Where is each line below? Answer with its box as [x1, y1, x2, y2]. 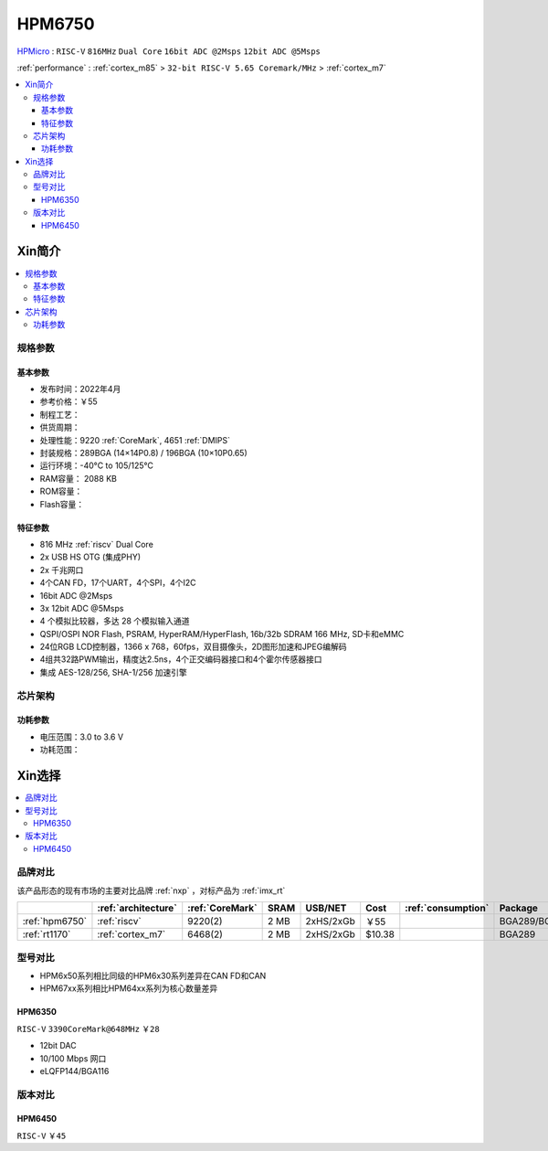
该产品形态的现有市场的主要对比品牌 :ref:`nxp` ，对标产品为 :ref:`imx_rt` [16, 885, 286, 896]
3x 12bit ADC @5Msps [39, 602, 124, 613]
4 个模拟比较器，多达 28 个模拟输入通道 [39, 615, 191, 626]
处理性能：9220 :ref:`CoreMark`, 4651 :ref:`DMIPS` [39, 434, 231, 445]
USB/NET [305, 901, 347, 914]
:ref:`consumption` [405, 901, 490, 914]
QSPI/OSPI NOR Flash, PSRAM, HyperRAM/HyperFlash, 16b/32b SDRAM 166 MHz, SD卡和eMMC [39, 628, 405, 639]
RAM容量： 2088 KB [39, 473, 118, 484]
